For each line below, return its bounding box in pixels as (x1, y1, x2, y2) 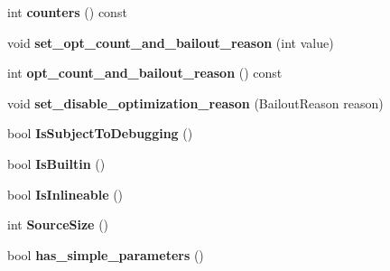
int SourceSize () (7, 215, 109, 234)
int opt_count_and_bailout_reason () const (7, 63, 283, 82)
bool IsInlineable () (7, 184, 124, 203)
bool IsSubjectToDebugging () (7, 124, 193, 143)
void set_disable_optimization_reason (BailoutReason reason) (7, 93, 384, 112)
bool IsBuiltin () (7, 154, 106, 173)
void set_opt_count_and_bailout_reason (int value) (7, 33, 334, 51)
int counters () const (7, 3, 127, 21)
